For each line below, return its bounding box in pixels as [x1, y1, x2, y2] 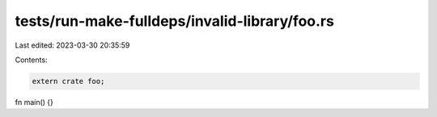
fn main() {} [15, 97, 54, 107]
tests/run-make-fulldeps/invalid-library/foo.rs [15, 12, 335, 30]
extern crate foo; [32, 77, 105, 86]
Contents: [15, 55, 48, 65]
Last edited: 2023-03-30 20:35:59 [15, 40, 130, 50]
